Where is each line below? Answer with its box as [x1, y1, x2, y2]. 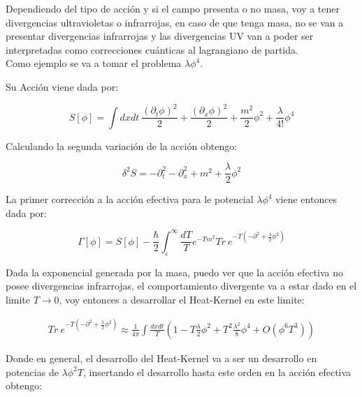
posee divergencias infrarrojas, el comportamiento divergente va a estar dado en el [6, 278, 357, 293]
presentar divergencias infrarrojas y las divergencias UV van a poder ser [6, 29, 314, 43]
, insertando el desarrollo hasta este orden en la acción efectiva [82, 364, 352, 379]
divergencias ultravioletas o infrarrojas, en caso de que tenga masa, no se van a [6, 15, 344, 29]
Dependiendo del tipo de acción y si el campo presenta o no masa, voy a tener [6, 1, 340, 15]
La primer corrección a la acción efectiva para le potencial [6, 192, 254, 207]
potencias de [6, 364, 59, 379]
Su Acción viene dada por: [6, 79, 119, 93]
